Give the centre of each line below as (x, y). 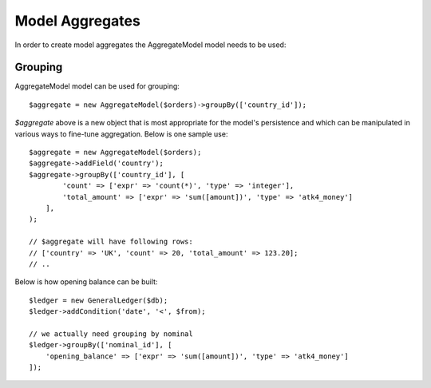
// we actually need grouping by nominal (111, 334)
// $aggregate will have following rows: (111, 242)
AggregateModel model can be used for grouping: (97, 86)
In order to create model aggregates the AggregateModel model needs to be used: (150, 45)
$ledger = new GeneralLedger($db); (99, 300)
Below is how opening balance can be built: (86, 282)
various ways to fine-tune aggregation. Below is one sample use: (121, 134)
